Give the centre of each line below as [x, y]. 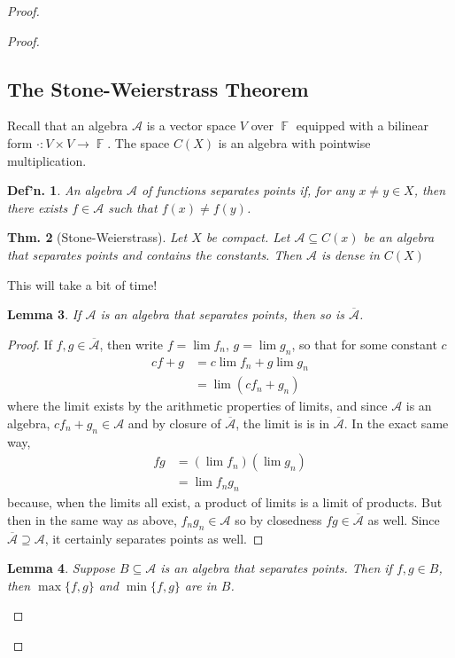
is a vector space [191, 125]
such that [133, 207]
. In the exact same [396, 423]
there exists [38, 207]
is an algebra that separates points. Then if [276, 568]
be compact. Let [248, 237]
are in [201, 585]
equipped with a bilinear [362, 125]
